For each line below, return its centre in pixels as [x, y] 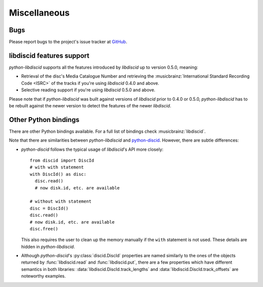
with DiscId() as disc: [58, 174]
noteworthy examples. [43, 276]
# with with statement [57, 167]
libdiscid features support [49, 55]
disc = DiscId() [49, 208]
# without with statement [61, 202]
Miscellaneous [39, 13]
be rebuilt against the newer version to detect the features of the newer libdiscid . [90, 105]
